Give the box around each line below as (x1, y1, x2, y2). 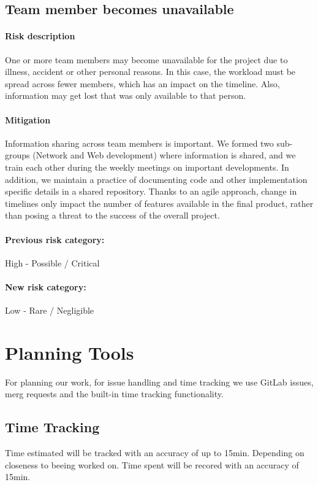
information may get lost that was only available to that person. (5, 89, 246, 102)
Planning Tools (5, 340, 134, 365)
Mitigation (5, 113, 51, 126)
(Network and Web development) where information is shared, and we (32, 149, 296, 161)
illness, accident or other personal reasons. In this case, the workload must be (5, 65, 296, 78)
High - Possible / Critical (5, 256, 100, 269)
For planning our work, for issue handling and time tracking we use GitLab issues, (5, 375, 314, 388)
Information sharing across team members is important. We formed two (5, 136, 274, 149)
